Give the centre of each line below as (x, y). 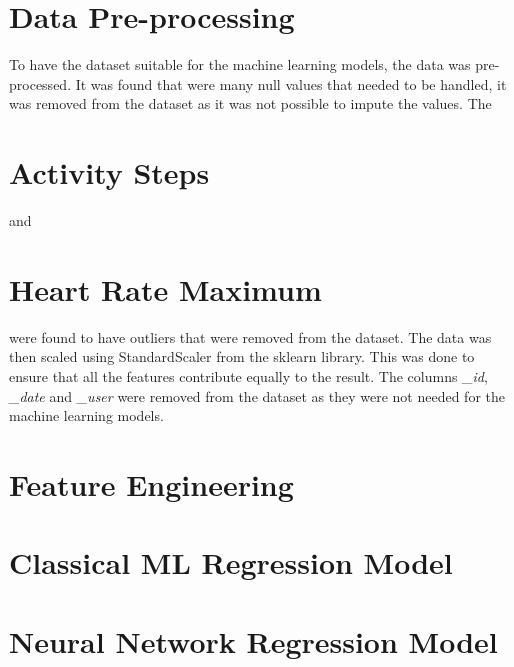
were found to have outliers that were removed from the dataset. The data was (250, 336)
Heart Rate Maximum (165, 288)
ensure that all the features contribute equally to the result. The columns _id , (248, 375)
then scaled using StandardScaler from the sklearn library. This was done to (242, 356)
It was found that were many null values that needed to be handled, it (291, 83)
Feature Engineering (151, 483)
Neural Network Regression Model (253, 640)
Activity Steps (109, 172)
